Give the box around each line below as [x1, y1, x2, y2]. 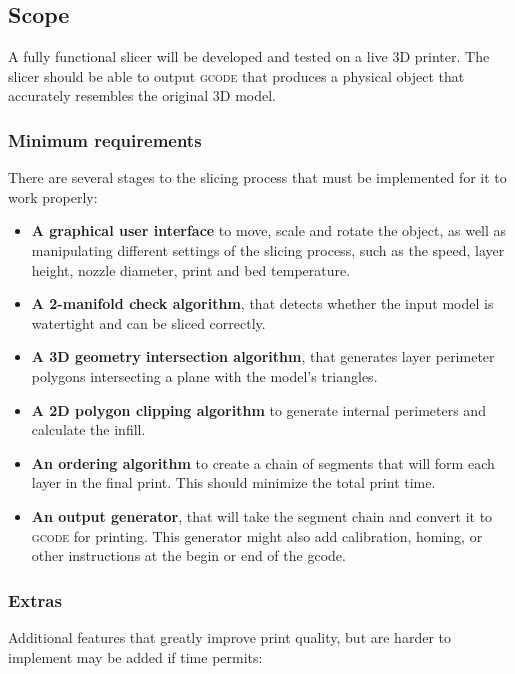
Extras [8, 587, 62, 612]
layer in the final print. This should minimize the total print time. [31, 472, 436, 493]
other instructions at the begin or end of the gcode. [31, 545, 346, 566]
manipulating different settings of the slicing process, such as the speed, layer [31, 239, 505, 260]
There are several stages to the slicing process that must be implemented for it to [8, 167, 507, 188]
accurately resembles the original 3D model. [8, 85, 277, 106]
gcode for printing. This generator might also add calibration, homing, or [31, 525, 483, 546]
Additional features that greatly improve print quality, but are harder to [8, 626, 451, 647]
